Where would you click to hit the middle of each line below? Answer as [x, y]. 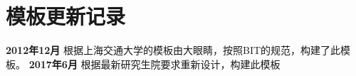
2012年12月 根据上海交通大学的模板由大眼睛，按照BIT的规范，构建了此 [173, 50]
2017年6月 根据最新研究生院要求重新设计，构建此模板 [155, 64]
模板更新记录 [66, 16]
